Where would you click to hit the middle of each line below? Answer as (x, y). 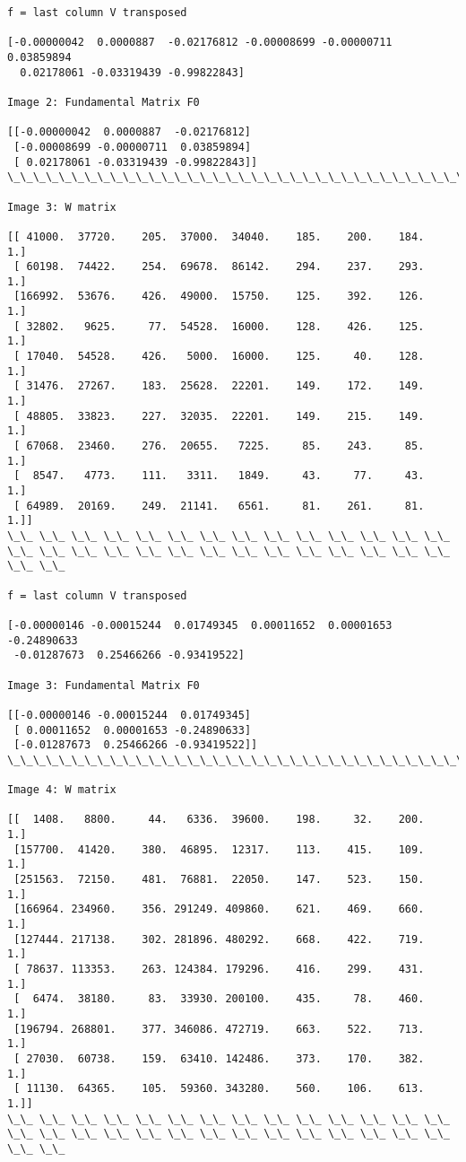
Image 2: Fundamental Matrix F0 (104, 102)
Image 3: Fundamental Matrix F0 (104, 685)
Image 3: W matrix (62, 207)
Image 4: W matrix (62, 790)
